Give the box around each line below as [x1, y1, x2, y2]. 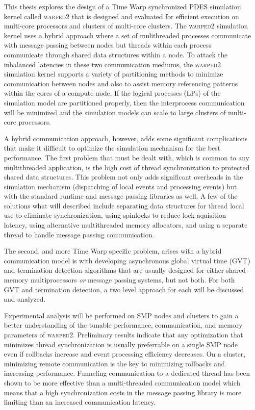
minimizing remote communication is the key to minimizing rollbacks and [4, 358, 225, 368]
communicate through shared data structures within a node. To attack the [4, 49, 228, 59]
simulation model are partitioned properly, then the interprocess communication [4, 97, 245, 107]
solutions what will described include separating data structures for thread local [4, 200, 244, 210]
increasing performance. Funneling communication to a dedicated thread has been [4, 368, 250, 378]
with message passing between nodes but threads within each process [4, 40, 211, 50]
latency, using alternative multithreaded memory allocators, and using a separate [4, 220, 248, 230]
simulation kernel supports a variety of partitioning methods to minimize [4, 69, 223, 79]
